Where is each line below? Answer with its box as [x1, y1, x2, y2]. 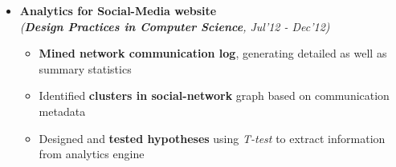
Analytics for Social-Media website [19, 2, 217, 18]
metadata [39, 102, 86, 119]
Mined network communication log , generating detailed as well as [39, 45, 387, 62]
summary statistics [39, 60, 132, 77]
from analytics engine [39, 145, 145, 162]
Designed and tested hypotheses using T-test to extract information [39, 129, 386, 146]
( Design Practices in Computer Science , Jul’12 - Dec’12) [19, 18, 330, 34]
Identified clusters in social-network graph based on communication [39, 87, 390, 104]
